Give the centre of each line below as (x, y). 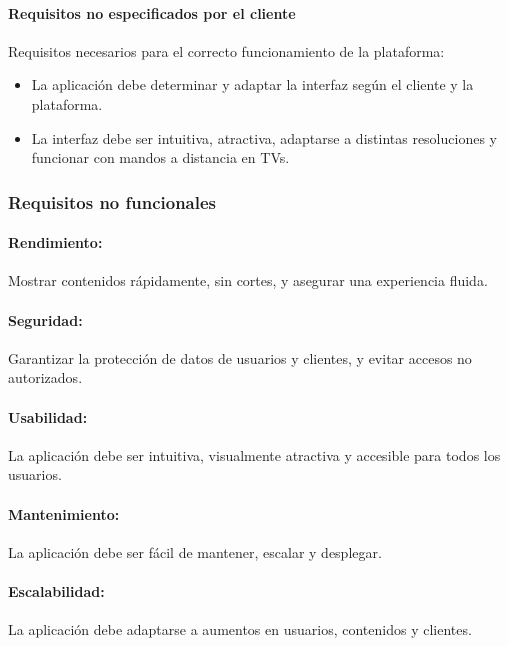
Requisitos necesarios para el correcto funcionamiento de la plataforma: (226, 50)
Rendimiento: (55, 242)
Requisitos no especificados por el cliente (152, 12)
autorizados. (45, 377)
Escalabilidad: (56, 590)
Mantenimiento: (64, 513)
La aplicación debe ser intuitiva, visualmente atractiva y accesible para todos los (254, 454)
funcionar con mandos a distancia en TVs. (160, 157)
